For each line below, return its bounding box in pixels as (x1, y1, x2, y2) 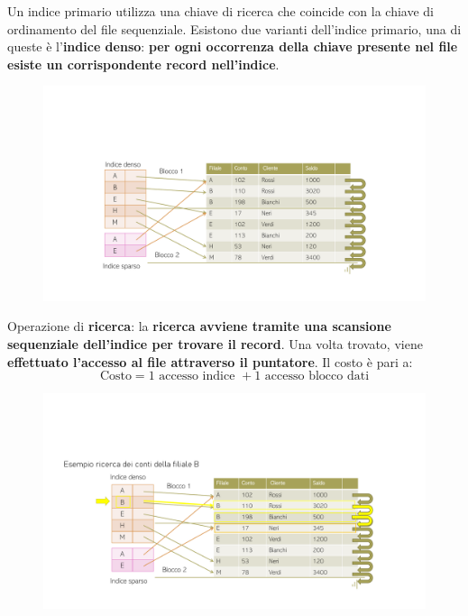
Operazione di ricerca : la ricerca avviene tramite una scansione (7, 317, 391, 336)
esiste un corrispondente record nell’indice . (7, 54, 280, 73)
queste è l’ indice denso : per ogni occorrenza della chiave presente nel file (7, 37, 458, 56)
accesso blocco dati (264, 370, 370, 383)
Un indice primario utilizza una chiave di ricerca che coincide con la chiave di (7, 2, 435, 20)
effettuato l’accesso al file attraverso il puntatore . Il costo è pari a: (7, 352, 413, 371)
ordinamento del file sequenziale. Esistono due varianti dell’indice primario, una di (7, 19, 462, 38)
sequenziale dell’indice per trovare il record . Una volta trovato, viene (7, 335, 423, 354)
